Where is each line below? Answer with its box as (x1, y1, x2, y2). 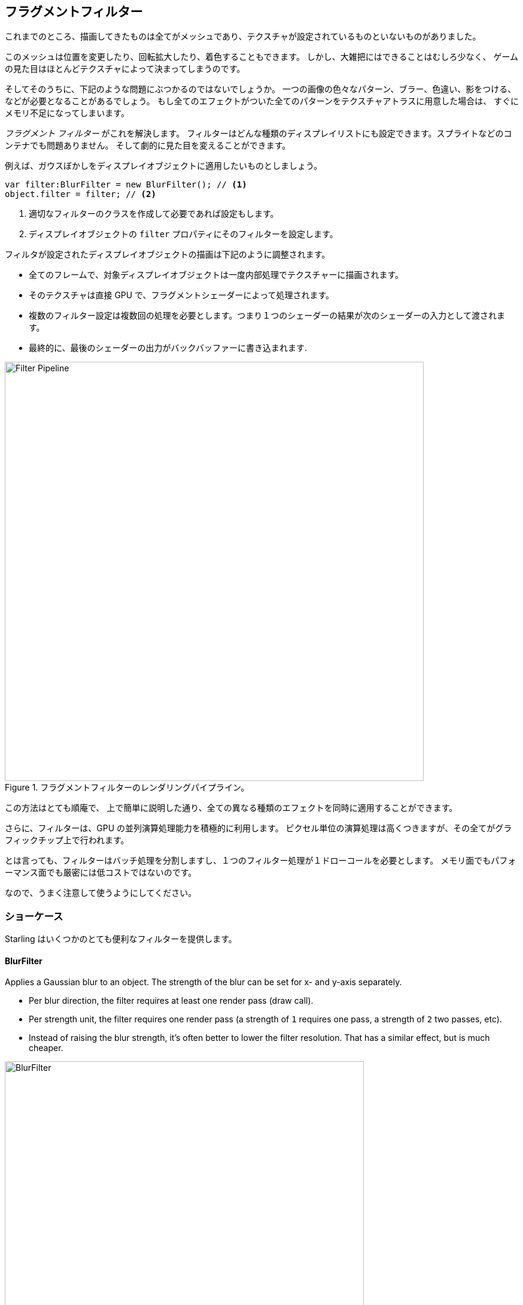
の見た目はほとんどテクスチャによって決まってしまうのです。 (5, 63, 245, 74)
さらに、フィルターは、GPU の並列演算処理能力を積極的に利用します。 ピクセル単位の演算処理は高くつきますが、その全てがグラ (5, 823, 512, 834)
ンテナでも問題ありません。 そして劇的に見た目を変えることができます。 (5, 140, 291, 151)
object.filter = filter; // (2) (5, 189, 156, 199)
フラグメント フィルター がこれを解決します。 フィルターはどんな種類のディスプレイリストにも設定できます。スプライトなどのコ (5, 128, 512, 139)
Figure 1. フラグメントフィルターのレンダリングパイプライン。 (5, 782, 250, 793)
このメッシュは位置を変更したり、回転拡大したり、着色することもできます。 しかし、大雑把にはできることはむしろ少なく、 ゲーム (5, 52, 519, 62)
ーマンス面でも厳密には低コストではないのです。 (5, 867, 197, 878)
